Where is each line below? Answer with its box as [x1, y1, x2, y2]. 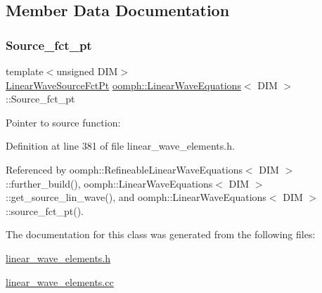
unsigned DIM [56, 64, 118, 78]
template [6, 64, 44, 78]
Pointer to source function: [6, 115, 121, 129]
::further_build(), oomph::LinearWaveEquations [6, 176, 213, 190]
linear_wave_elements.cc [6, 274, 114, 289]
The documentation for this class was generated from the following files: [6, 227, 316, 242]
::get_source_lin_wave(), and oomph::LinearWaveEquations [6, 190, 266, 204]
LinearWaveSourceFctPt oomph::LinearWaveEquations [6, 77, 241, 92]
